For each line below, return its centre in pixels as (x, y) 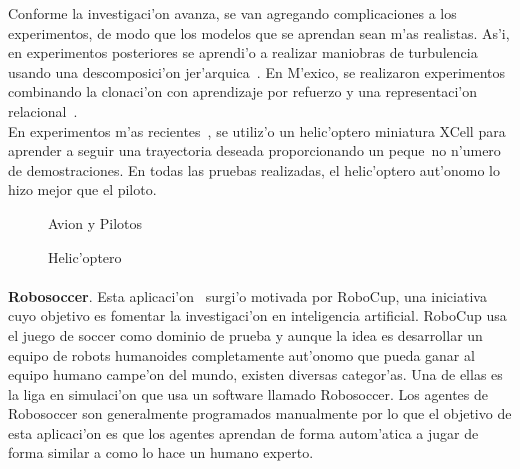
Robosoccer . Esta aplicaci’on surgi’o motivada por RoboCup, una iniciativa (247, 295)
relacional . (43, 110)
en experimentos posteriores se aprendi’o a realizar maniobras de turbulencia (243, 52)
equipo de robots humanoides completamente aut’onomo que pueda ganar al (241, 354)
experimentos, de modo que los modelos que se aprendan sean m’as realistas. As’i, (259, 32)
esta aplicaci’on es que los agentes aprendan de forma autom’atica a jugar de (243, 432)
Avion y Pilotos (95, 222)
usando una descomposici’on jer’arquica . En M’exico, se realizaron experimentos (257, 71)
